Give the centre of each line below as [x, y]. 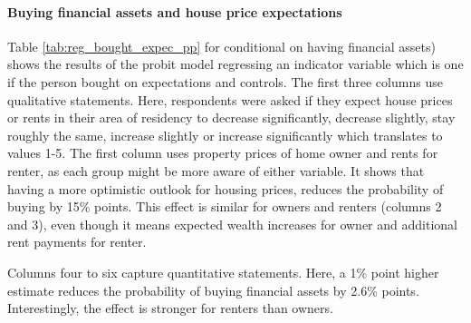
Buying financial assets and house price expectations [175, 11]
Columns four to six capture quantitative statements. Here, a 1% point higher [223, 272]
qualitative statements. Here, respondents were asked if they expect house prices [230, 99]
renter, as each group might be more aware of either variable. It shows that [216, 170]
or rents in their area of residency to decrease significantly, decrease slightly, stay [231, 117]
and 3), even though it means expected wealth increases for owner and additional [232, 224]
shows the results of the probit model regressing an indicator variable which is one [235, 64]
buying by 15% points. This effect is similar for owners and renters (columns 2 [225, 206]
